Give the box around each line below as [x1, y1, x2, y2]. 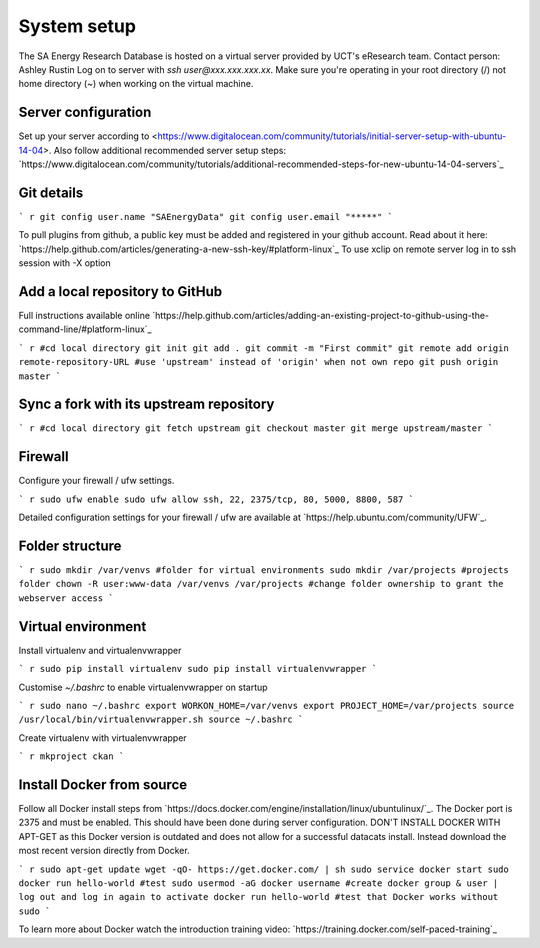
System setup [18, 15, 137, 37]
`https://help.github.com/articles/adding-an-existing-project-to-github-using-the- [151, 310, 490, 321]
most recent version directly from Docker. [18, 845, 190, 857]
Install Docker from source [18, 776, 188, 793]
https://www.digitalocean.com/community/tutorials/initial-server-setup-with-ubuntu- [157, 130, 507, 142]
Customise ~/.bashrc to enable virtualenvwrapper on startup [18, 681, 269, 693]
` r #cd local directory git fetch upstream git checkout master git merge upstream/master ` [18, 423, 494, 434]
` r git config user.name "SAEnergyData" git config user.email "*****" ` [18, 211, 394, 222]
